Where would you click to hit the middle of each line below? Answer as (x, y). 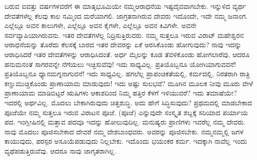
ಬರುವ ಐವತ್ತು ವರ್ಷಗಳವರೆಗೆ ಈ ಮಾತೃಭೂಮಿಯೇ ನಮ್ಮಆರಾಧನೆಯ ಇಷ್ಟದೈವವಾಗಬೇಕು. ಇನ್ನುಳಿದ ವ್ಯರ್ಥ (125, 6)
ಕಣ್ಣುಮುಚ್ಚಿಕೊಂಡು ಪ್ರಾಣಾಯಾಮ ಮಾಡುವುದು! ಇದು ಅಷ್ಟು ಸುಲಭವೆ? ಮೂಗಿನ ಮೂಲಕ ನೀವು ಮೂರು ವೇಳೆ (129, 83)
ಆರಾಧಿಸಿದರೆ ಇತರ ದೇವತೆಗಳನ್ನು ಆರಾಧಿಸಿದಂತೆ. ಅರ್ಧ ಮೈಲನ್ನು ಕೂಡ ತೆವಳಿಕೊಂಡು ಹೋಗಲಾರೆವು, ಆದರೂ (127, 54)
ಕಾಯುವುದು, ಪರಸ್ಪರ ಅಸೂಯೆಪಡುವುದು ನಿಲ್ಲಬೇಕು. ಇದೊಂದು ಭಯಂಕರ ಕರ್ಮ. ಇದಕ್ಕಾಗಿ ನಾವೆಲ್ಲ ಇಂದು (126, 141)
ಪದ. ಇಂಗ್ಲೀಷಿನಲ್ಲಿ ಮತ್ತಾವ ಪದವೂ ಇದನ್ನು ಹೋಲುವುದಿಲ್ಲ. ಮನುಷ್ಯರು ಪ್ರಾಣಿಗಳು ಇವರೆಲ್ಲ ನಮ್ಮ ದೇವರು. (125, 122)
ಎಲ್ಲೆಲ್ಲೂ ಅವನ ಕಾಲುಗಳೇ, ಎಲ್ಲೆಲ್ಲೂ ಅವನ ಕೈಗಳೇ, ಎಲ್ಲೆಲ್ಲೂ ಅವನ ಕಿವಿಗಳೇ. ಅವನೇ (101, 25)
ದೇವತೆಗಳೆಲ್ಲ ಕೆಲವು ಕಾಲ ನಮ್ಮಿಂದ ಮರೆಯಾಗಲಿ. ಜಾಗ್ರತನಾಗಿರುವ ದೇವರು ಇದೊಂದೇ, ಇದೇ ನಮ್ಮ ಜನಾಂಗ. (126, 16)
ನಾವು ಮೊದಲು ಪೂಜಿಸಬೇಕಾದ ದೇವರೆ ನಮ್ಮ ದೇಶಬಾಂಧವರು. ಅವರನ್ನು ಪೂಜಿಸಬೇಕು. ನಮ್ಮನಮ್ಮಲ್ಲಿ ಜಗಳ (124, 131)
